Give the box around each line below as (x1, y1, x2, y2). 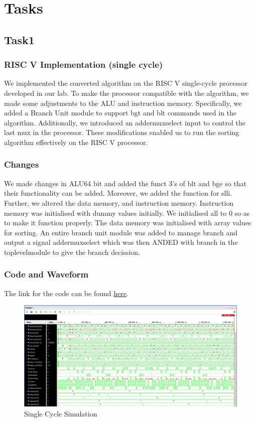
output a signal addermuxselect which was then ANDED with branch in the (4, 237, 238, 247)
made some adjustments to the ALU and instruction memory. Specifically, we (4, 97, 242, 108)
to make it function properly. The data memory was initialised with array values (4, 217, 251, 228)
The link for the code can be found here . (4, 288, 129, 298)
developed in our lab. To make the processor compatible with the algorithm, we (4, 87, 249, 98)
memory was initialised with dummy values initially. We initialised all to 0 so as (4, 207, 250, 218)
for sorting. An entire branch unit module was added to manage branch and (4, 227, 238, 237)
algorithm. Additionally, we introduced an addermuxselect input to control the (4, 117, 245, 127)
